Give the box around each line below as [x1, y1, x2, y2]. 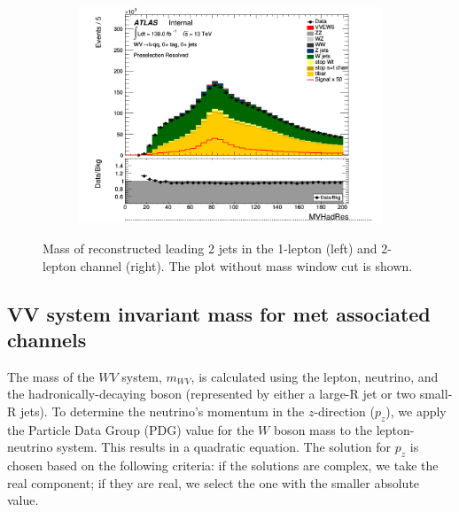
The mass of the [7, 367, 95, 385]
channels [7, 325, 87, 353]
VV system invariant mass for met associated [7, 299, 431, 327]
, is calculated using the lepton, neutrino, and [191, 367, 439, 385]
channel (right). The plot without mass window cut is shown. [80, 256, 413, 275]
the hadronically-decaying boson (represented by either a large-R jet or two [7, 384, 416, 403]
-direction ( [314, 401, 375, 420]
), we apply [385, 401, 447, 420]
